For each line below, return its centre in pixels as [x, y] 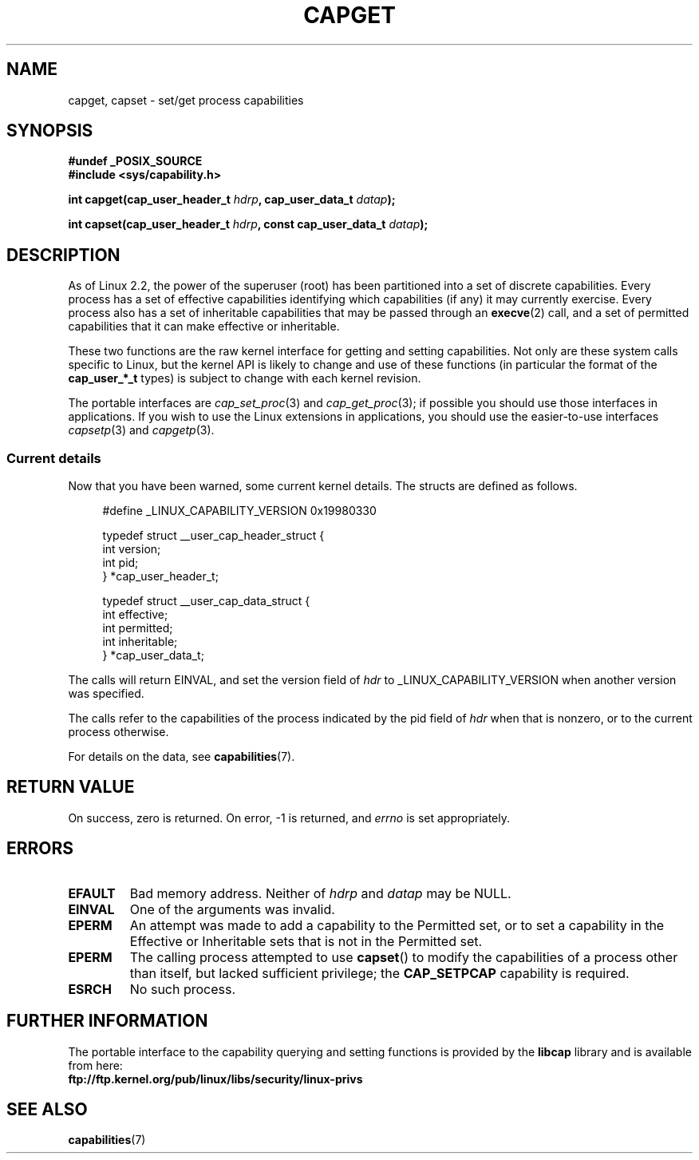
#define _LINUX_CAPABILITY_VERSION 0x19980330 [239, 511]
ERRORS [40, 849]
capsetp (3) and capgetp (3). [141, 430]
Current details [54, 458]
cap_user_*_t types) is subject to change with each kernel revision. [245, 378]
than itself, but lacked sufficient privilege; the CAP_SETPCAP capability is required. [379, 973]
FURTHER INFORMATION [107, 1021]
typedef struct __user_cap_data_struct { [206, 601]
